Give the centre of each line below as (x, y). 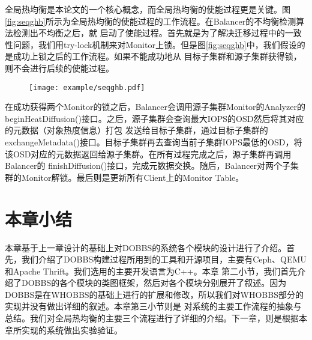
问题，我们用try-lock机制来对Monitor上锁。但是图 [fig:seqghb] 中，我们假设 (155, 44)
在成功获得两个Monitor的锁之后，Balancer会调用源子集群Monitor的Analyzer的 (155, 107)
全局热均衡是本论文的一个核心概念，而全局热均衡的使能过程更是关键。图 (148, 9)
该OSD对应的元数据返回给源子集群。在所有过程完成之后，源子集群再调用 (148, 153)
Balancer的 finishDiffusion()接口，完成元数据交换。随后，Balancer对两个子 (148, 165)
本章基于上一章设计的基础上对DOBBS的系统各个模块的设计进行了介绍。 (146, 247)
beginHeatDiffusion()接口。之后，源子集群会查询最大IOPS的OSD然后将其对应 (154, 118)
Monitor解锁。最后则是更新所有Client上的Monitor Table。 (133, 177)
